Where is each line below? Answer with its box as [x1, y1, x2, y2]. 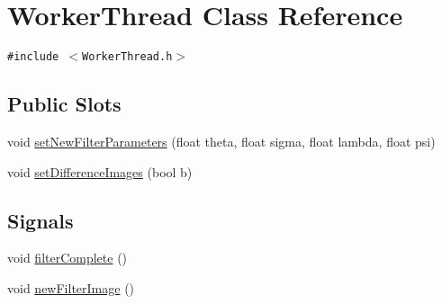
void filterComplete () [7, 248, 128, 267]
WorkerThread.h [82, 50, 173, 64]
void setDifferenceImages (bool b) [7, 162, 193, 181]
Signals [7, 206, 74, 234]
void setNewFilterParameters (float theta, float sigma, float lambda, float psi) [7, 131, 436, 150]
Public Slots [7, 90, 122, 118]
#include [7, 50, 59, 64]
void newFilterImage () [7, 278, 135, 297]
